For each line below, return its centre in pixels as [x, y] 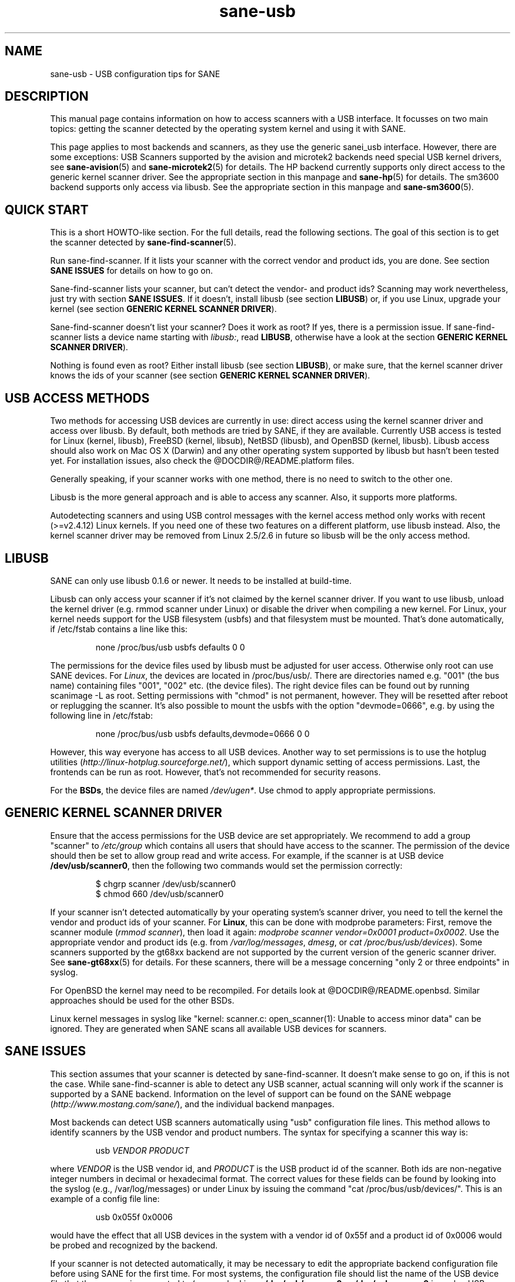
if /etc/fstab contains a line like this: [119, 629]
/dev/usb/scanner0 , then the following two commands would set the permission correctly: [226, 865]
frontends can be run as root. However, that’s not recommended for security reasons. [215, 772]
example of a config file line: [105, 1198]
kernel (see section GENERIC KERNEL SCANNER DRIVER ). [163, 309]
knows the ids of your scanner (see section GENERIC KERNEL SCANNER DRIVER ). [210, 376]
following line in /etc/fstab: [101, 715]
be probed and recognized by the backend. [134, 1245]
